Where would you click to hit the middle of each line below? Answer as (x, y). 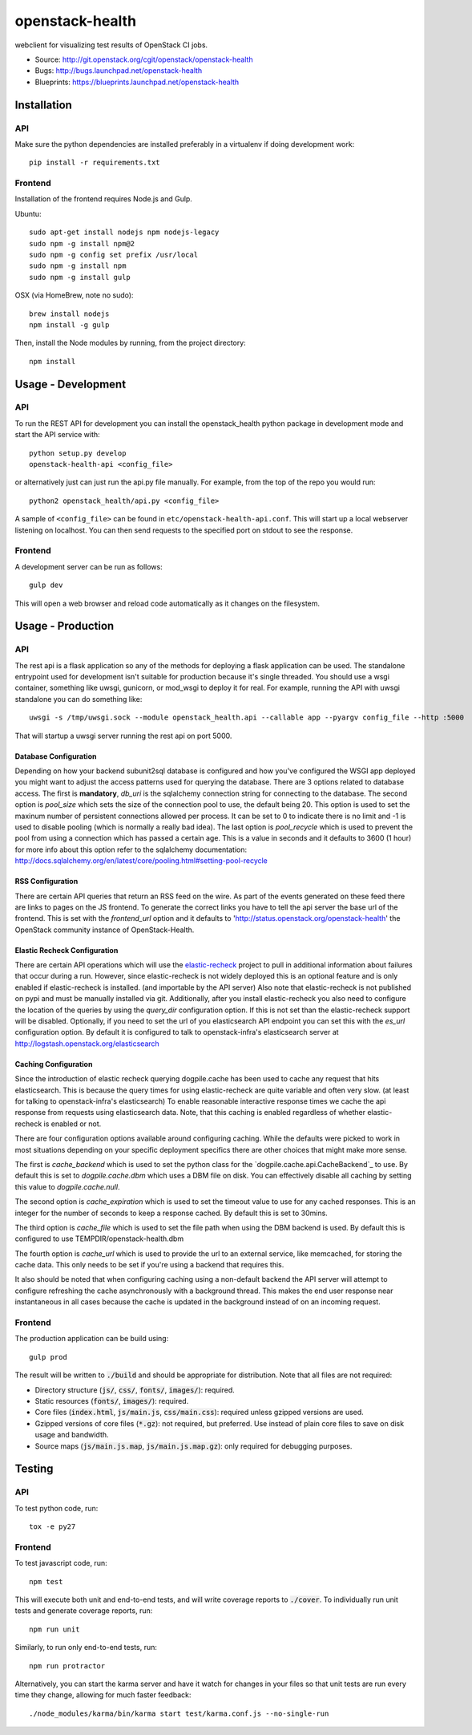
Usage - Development (71, 384)
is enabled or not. (73, 1124)
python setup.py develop (78, 453)
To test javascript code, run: (61, 1563)
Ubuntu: (28, 213)
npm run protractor (67, 1666)
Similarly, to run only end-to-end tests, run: (86, 1648)
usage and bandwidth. (72, 1435)
